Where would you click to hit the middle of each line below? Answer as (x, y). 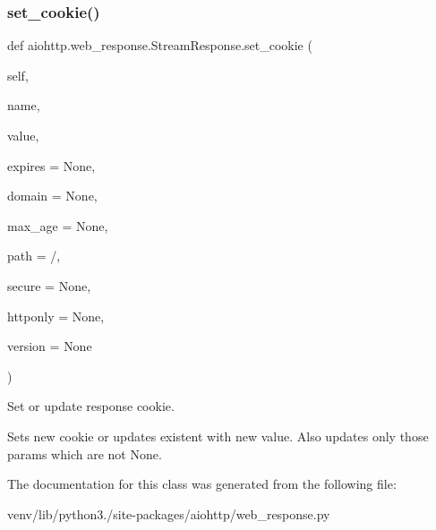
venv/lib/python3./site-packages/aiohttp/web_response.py (169, 513)
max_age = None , (58, 225)
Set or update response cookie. (91, 406)
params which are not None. (85, 453)
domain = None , (52, 196)
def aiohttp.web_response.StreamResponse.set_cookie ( (160, 45)
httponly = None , (56, 316)
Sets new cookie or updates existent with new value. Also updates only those (218, 436)
